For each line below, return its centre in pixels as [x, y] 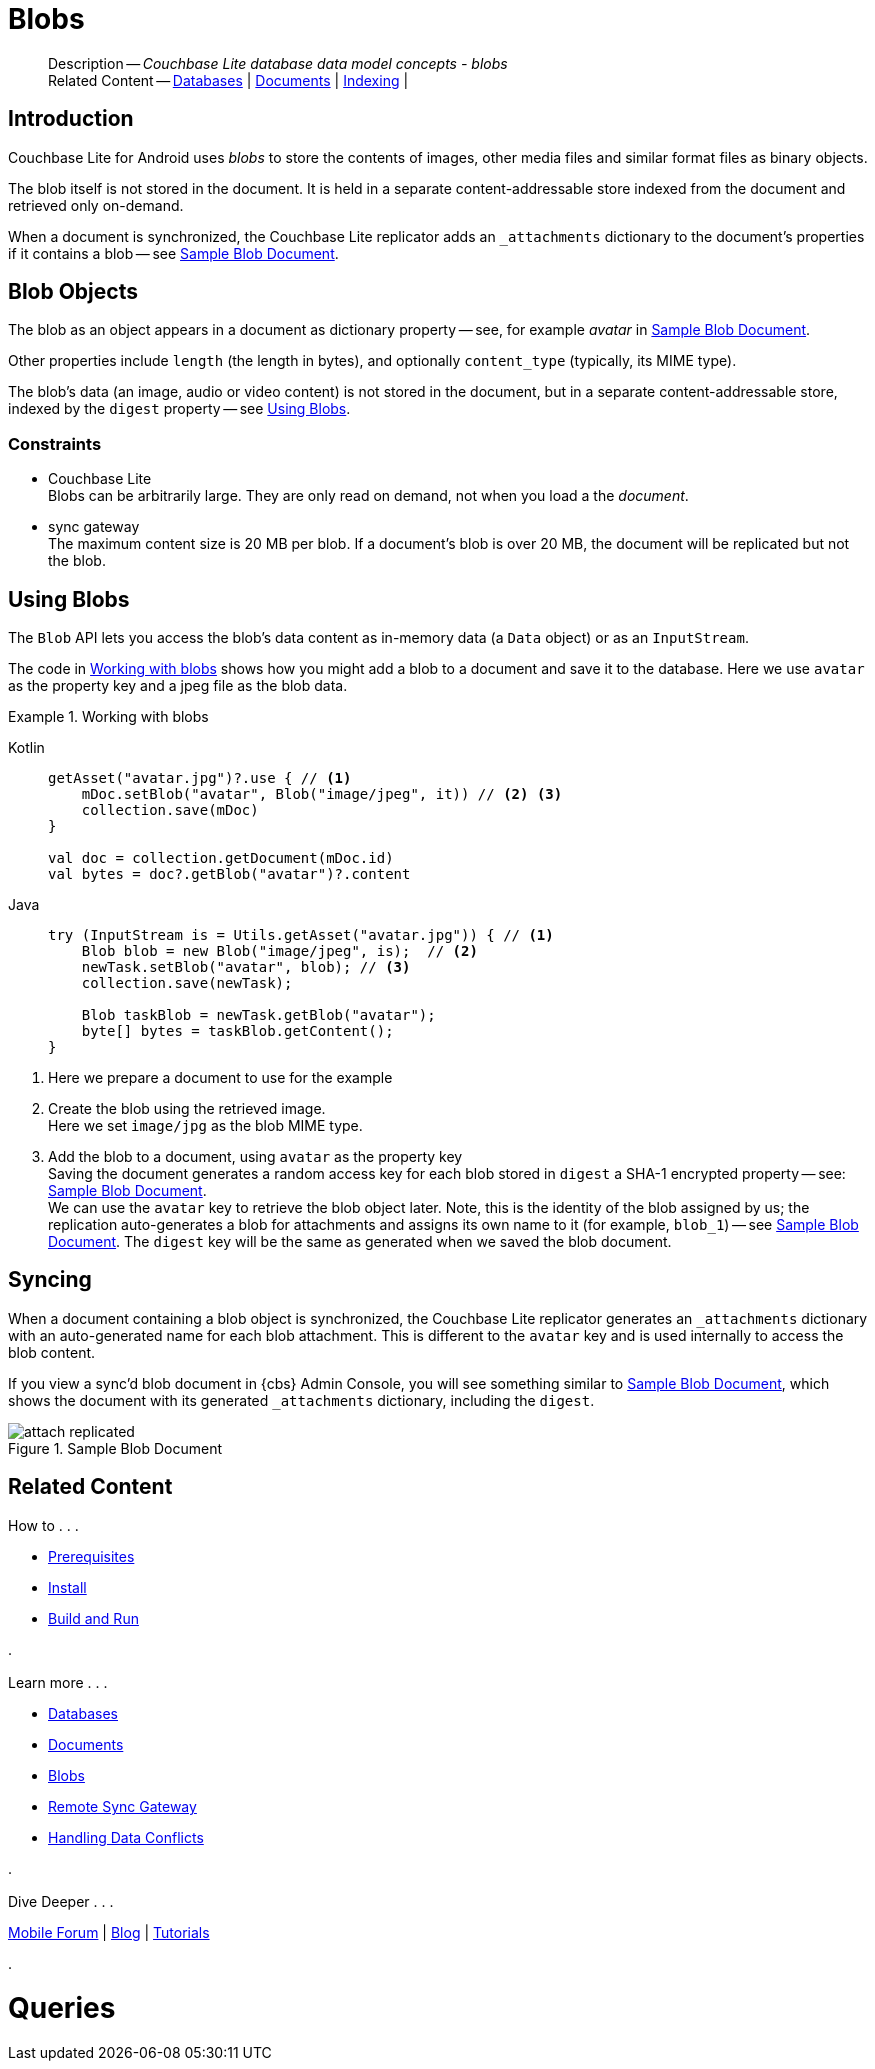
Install [67, 1587]
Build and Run [93, 1618]
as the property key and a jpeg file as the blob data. [178, 686]
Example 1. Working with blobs [108, 717]
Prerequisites [91, 1556]
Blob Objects [73, 292]
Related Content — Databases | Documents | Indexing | [228, 80]
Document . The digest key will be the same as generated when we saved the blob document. [360, 1242]
